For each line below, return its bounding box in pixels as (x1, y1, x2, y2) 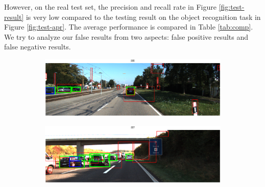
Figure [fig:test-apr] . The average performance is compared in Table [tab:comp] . (4, 21, 253, 32)
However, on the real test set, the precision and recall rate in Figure (4, 2, 216, 12)
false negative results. (4, 41, 71, 52)
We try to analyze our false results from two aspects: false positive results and (4, 31, 249, 42)
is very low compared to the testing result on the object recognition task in (26, 11, 261, 22)
